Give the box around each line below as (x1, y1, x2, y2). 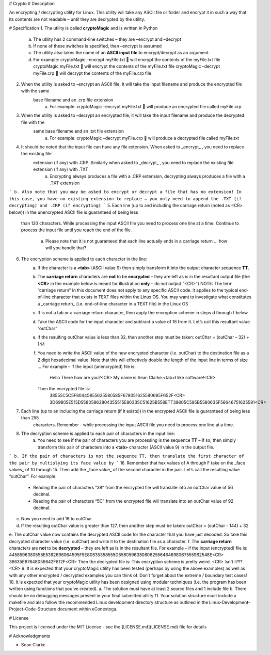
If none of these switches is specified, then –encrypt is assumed (33, 43, 162, 48)
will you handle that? (45, 245, 87, 251)
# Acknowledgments (9, 633, 50, 639)
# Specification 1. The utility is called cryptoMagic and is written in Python (9, 25, 158, 31)
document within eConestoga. (57, 606, 118, 612)
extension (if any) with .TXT (33, 166, 88, 172)
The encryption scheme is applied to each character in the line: (21, 256, 147, 262)
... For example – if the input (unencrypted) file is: (37, 364, 136, 369)
